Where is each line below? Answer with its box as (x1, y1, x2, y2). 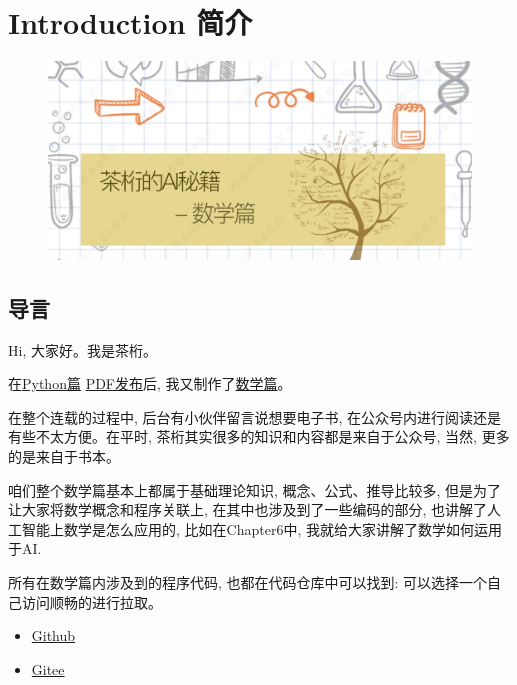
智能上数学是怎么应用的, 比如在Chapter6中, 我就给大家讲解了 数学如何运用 (21, 518, 502, 539)
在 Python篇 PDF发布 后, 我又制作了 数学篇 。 (8, 373, 292, 394)
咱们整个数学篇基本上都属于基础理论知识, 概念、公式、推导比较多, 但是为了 (8, 479, 502, 500)
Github (31, 625, 76, 646)
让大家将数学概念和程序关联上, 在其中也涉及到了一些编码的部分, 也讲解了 (8, 499, 488, 520)
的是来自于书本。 (8, 446, 120, 467)
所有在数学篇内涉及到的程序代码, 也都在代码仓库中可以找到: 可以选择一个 (8, 572, 488, 593)
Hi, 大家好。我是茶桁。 (8, 339, 157, 360)
